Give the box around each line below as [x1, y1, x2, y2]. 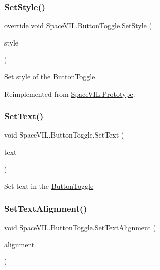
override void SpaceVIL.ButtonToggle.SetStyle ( [4, 20, 152, 31]
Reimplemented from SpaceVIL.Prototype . [4, 88, 135, 99]
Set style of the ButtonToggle [4, 71, 95, 81]
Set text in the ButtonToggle [4, 181, 94, 191]
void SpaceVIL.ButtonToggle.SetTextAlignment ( [4, 222, 156, 232]
